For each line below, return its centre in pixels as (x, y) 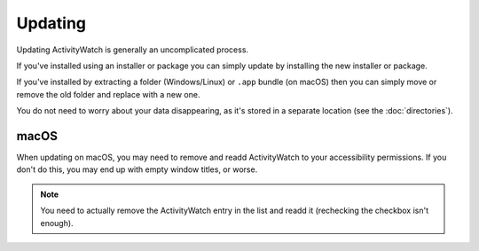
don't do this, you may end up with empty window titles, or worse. (137, 169)
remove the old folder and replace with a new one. (108, 94)
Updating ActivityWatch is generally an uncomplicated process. (132, 50)
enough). (57, 223)
